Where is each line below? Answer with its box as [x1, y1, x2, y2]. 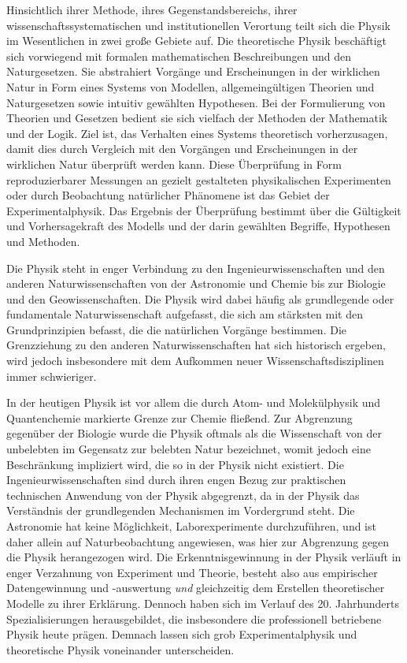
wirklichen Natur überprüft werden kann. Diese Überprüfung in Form [6, 155, 342, 172]
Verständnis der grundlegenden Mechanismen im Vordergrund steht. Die [6, 502, 355, 519]
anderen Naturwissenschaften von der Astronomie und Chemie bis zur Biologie [6, 275, 386, 292]
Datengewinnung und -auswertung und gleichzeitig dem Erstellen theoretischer [6, 579, 385, 596]
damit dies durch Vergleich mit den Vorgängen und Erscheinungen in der [6, 140, 358, 157]
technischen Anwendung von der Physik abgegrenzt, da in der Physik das [6, 486, 360, 503]
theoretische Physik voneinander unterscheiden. [6, 641, 235, 657]
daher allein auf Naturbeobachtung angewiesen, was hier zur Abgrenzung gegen [6, 533, 390, 549]
